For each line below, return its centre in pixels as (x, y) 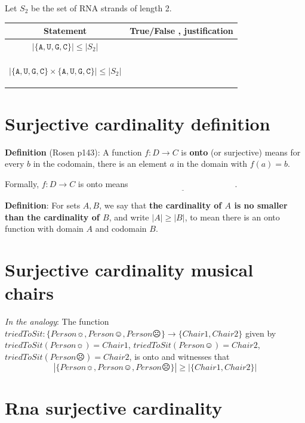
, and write (129, 217)
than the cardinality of (52, 217)
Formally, (22, 183)
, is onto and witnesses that (179, 356)
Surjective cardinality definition (138, 123)
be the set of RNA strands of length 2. (101, 8)
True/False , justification (181, 31)
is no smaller (261, 205)
